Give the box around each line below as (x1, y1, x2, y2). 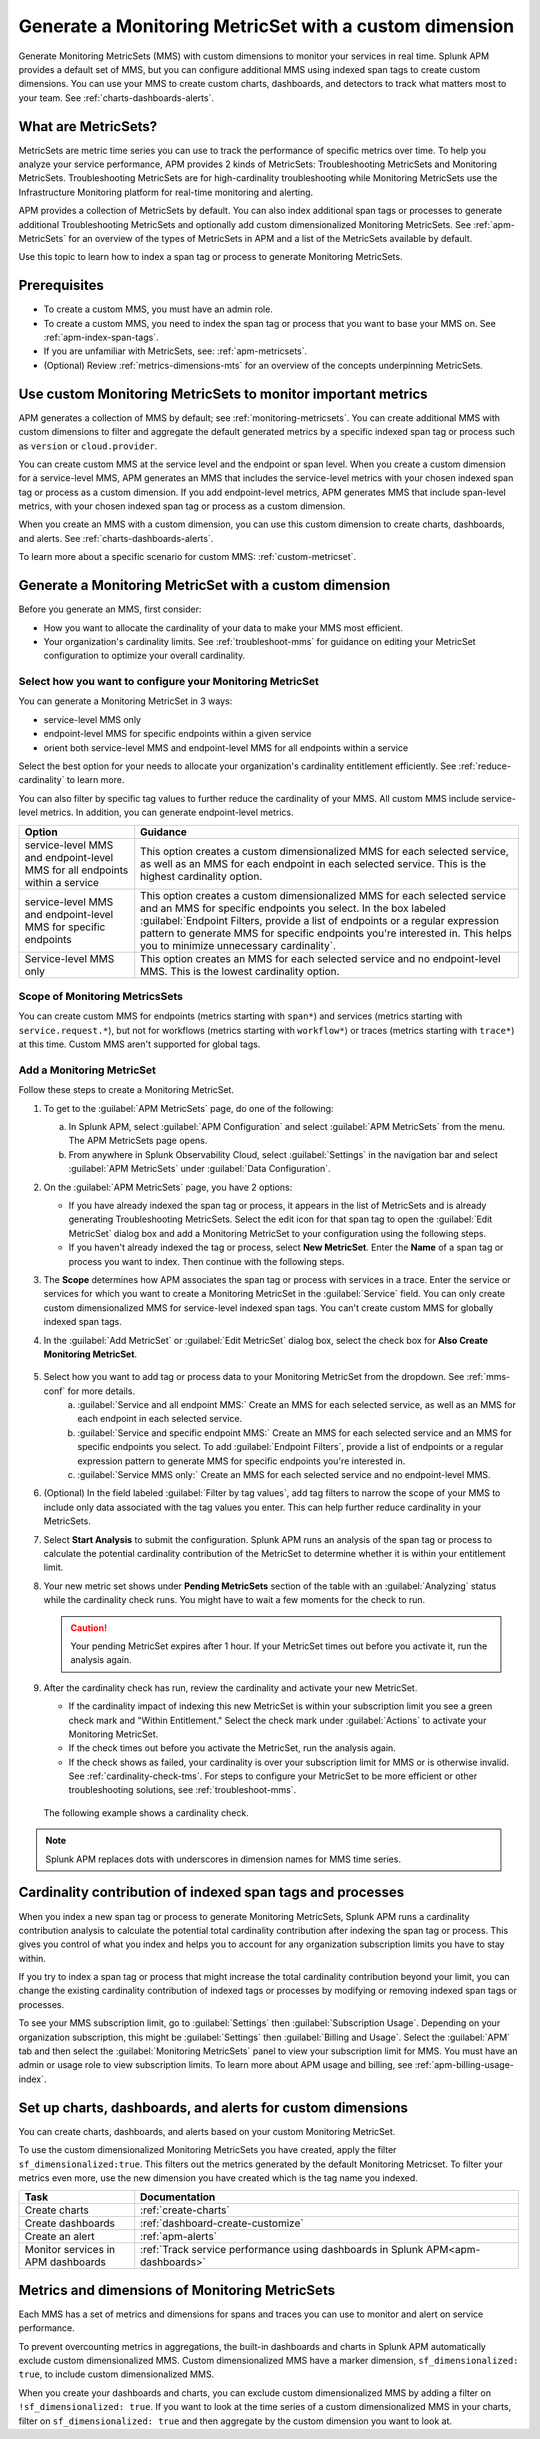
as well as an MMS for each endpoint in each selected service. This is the (140, 856, 487, 870)
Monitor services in (24, 2243, 115, 2257)
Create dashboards (24, 2216, 115, 2230)
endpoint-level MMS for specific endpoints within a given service (43, 728, 312, 740)
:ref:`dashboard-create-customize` (140, 2216, 304, 2230)
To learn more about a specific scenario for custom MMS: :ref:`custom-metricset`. (18, 551, 357, 563)
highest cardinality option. (140, 869, 263, 883)
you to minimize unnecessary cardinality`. (140, 938, 337, 952)
